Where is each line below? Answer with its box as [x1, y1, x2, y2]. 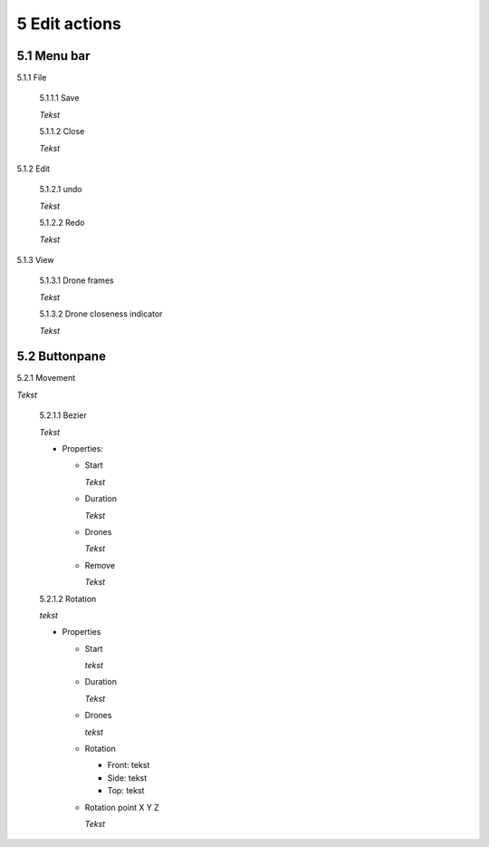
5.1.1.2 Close [39, 126, 85, 137]
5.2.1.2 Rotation [39, 593, 97, 604]
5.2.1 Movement [16, 373, 76, 384]
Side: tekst [107, 772, 148, 784]
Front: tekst [107, 760, 150, 771]
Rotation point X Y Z [84, 802, 160, 813]
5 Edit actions [16, 14, 122, 34]
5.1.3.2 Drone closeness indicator [39, 308, 163, 319]
